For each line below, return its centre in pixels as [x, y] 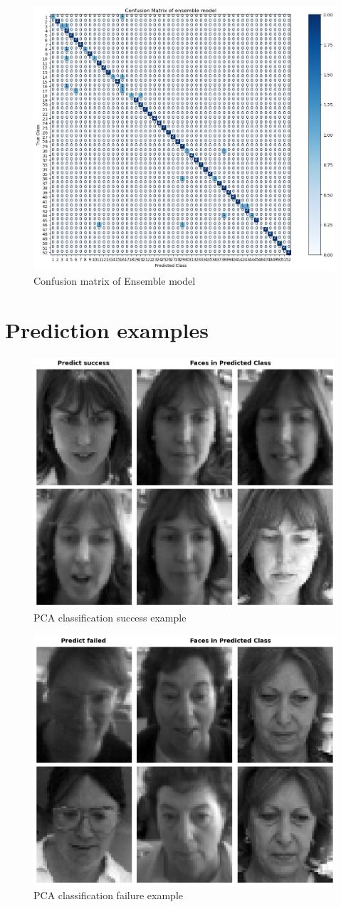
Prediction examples [107, 329]
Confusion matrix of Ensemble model [115, 281]
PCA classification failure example [108, 895]
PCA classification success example [110, 618]
